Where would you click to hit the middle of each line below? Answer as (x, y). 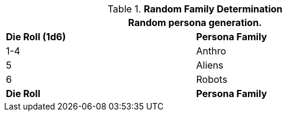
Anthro (211, 51)
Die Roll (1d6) (36, 37)
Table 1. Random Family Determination (195, 9)
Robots (212, 79)
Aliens (210, 65)
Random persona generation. (195, 22)
